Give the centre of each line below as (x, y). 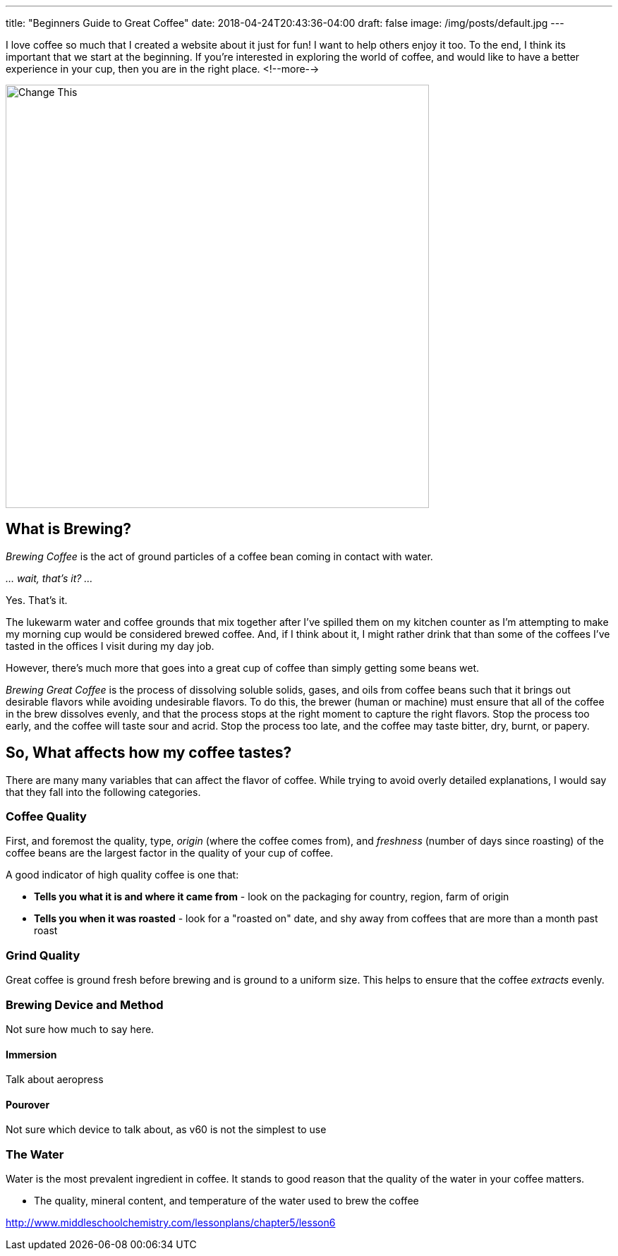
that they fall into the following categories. (103, 792)
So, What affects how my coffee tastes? (149, 753)
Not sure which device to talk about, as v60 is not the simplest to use (166, 1130)
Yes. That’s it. (37, 600)
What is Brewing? (68, 529)
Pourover (28, 1104)
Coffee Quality (46, 817)
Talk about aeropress (55, 1080)
